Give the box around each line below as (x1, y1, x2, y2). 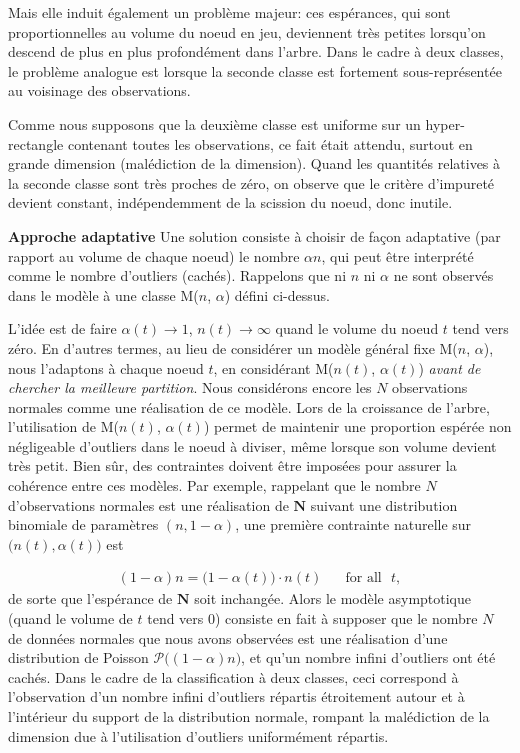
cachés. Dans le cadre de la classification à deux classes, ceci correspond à (8, 666, 459, 687)
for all (345, 571, 382, 586)
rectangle (8, 133, 64, 154)
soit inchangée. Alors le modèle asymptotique (194, 588, 472, 609)
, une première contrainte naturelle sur (235, 514, 472, 535)
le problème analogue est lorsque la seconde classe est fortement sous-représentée (8, 60, 502, 81)
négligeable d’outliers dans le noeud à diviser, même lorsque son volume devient (8, 435, 497, 456)
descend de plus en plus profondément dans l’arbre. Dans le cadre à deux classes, (8, 41, 504, 62)
